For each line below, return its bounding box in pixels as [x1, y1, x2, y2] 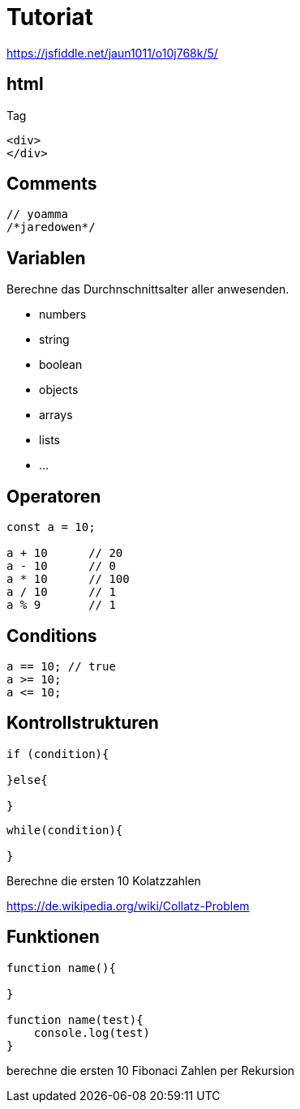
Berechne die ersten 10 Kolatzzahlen [6, 873, 201, 888]
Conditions [6, 625, 97, 646]
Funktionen [6, 927, 100, 948]
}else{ [6, 773, 48, 786]
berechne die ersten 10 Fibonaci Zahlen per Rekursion [6, 1063, 295, 1077]
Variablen [6, 247, 86, 268]
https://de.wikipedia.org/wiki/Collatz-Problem [6, 898, 250, 913]
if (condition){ [6, 747, 109, 760]
